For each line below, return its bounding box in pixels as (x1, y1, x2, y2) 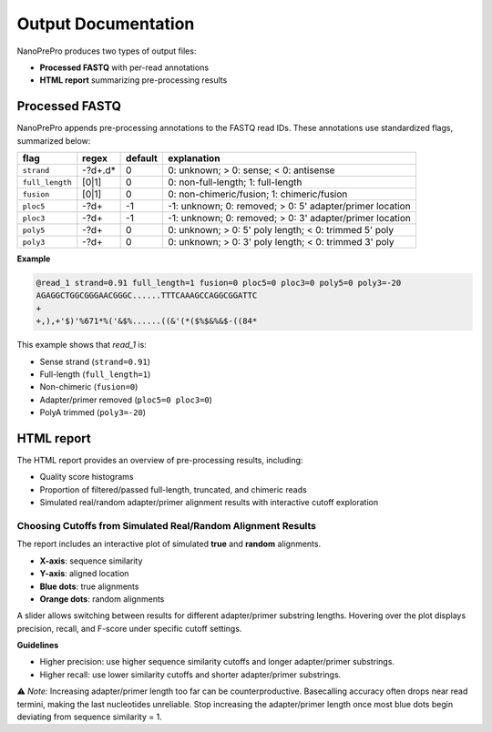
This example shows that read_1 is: (16, 340, 148, 351)
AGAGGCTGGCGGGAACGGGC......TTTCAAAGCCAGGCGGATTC (36, 290, 258, 300)
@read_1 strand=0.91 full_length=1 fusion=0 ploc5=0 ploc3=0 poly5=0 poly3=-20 (36, 278, 402, 288)
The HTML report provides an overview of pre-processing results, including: (16, 455, 303, 466)
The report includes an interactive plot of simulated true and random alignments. (16, 538, 322, 550)
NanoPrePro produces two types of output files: (16, 46, 197, 56)
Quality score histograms (39, 472, 134, 483)
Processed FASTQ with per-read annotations (39, 62, 210, 73)
